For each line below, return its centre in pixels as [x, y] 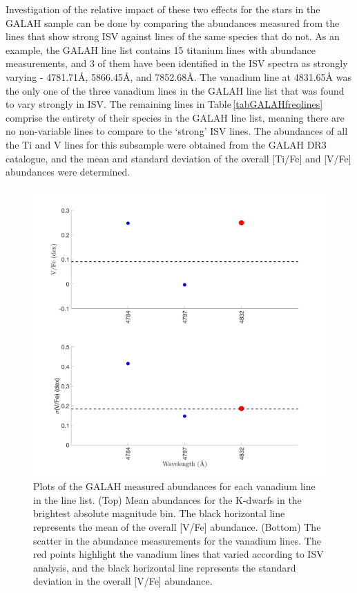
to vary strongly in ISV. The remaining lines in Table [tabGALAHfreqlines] [164, 104]
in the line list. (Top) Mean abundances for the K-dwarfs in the [167, 499]
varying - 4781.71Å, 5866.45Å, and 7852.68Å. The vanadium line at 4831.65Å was [179, 76]
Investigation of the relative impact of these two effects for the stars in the [163, 9]
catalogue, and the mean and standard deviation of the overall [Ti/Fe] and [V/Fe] [178, 158]
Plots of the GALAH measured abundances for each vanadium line [174, 486]
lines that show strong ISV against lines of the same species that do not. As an [173, 36]
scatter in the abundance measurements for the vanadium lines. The [177, 540]
